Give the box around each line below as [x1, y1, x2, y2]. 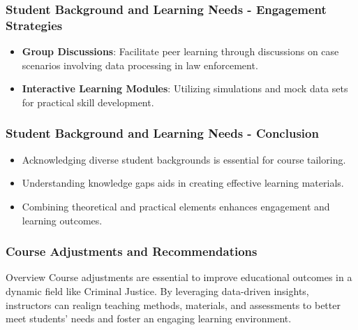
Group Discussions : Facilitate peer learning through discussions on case [22, 44, 339, 59]
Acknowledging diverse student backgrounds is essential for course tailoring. [22, 152, 346, 166]
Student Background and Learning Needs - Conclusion [6, 124, 319, 142]
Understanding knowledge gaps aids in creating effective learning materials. [22, 175, 344, 190]
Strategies [6, 16, 63, 34]
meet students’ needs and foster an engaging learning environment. [6, 311, 292, 326]
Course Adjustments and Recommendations [6, 243, 258, 260]
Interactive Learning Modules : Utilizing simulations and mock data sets [22, 81, 348, 96]
